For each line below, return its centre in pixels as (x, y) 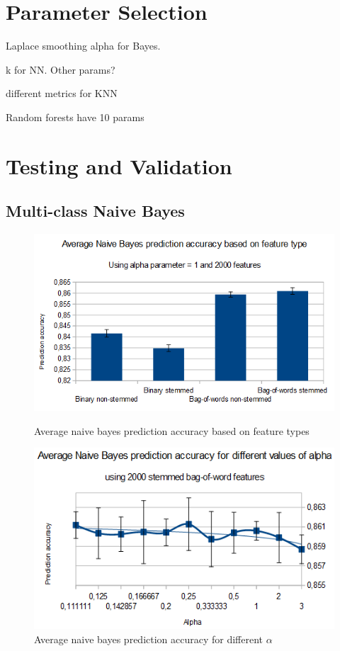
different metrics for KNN (62, 93)
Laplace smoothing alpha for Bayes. (83, 46)
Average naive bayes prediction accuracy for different (149, 639)
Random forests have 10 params (75, 117)
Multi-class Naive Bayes (95, 211)
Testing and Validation (119, 165)
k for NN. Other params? (61, 69)
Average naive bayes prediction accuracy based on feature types (172, 430)
